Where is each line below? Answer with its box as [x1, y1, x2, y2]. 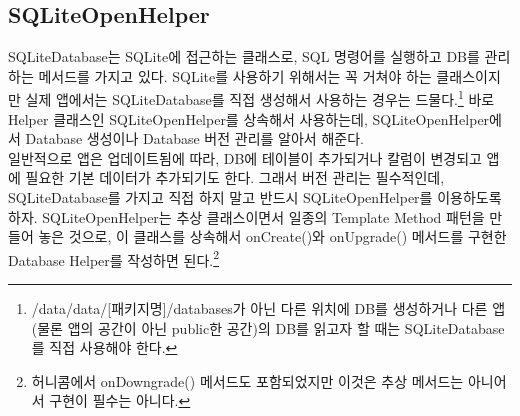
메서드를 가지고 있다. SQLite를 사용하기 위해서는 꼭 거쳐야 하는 [38, 65, 432, 86]
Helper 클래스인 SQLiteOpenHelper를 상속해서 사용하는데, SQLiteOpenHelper [8, 108, 490, 129]
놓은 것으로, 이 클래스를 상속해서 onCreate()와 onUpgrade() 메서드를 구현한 [38, 226, 507, 247]
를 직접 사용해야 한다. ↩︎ [31, 337, 178, 358]
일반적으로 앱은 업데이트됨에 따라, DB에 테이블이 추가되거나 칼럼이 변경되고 [8, 147, 482, 168]
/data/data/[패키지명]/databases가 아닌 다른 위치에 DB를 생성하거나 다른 [31, 298, 488, 319]
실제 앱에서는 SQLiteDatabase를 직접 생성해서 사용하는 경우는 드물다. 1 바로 [25, 86, 495, 110]
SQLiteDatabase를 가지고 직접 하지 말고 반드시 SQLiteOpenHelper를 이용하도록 [8, 187, 502, 208]
